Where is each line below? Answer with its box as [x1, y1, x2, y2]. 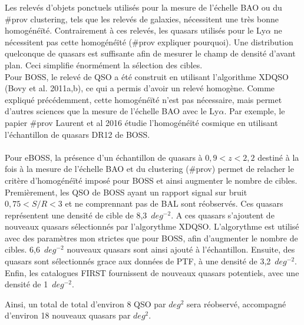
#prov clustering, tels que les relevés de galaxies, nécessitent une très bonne [5, 12, 279, 25]
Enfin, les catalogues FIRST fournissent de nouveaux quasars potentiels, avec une [5, 266, 299, 278]
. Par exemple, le [224, 105, 285, 117]
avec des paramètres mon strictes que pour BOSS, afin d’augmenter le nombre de [5, 231, 298, 244]
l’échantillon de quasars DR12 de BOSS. [5, 128, 150, 140]
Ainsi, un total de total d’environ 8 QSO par [5, 297, 166, 310]
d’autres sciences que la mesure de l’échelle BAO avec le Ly [5, 105, 219, 117]
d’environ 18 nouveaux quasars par [5, 309, 131, 321]
